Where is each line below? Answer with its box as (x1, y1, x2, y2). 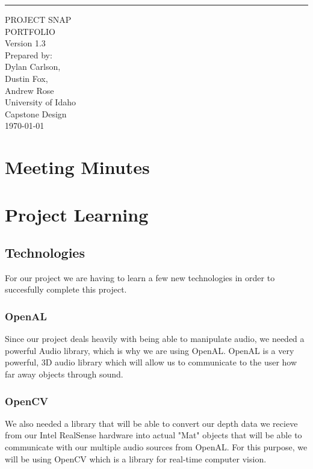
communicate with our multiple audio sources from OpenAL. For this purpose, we (5, 441, 308, 453)
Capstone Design (5, 107, 67, 120)
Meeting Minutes (5, 155, 150, 179)
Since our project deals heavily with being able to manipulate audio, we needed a (5, 332, 305, 345)
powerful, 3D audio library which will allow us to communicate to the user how (5, 356, 297, 368)
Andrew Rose (5, 84, 54, 96)
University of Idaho (5, 96, 76, 108)
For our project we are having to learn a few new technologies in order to (5, 271, 275, 284)
